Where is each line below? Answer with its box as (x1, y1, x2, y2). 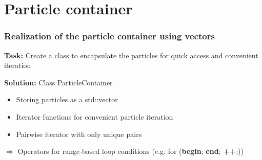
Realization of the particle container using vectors (4, 30, 215, 42)
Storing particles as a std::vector (16, 94, 118, 105)
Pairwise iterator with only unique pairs (16, 128, 142, 139)
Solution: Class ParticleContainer (4, 77, 113, 87)
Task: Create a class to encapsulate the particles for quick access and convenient (4, 50, 258, 60)
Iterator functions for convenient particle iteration (16, 111, 173, 122)
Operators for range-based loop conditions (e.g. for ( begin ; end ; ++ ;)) (17, 146, 244, 156)
